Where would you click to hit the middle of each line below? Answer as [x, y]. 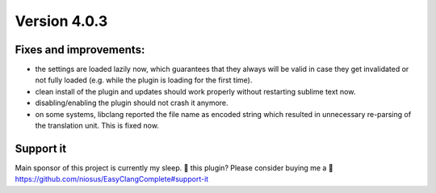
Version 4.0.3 [61, 21]
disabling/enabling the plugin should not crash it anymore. [132, 103]
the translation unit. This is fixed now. [97, 126]
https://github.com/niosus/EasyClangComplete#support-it [112, 179]
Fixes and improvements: [80, 50]
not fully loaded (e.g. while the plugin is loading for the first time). [144, 80]
